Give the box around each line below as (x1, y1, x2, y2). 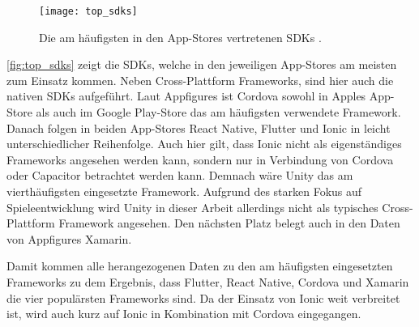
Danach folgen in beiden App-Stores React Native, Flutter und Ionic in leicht (6, 119, 391, 136)
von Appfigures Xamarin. (6, 230, 132, 247)
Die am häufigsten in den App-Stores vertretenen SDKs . (39, 28, 322, 45)
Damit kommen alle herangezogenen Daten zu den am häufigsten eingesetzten (6, 257, 393, 274)
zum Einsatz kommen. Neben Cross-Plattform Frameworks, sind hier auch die (6, 71, 394, 88)
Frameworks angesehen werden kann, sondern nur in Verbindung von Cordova (6, 151, 394, 168)
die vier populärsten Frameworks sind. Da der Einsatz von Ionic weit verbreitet (6, 289, 400, 306)
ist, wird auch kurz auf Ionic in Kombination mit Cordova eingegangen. (6, 305, 361, 322)
